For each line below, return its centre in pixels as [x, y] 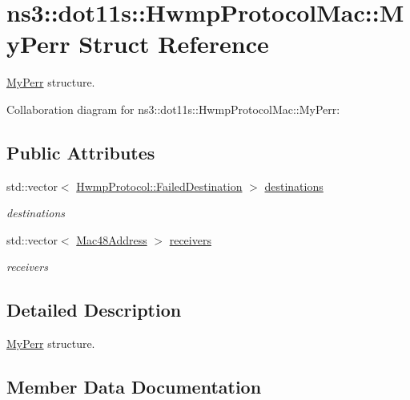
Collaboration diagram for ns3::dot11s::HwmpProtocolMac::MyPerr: [173, 109]
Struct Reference [174, 44]
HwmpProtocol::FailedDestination [159, 186]
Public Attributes [81, 152]
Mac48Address [112, 239]
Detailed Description [94, 310]
